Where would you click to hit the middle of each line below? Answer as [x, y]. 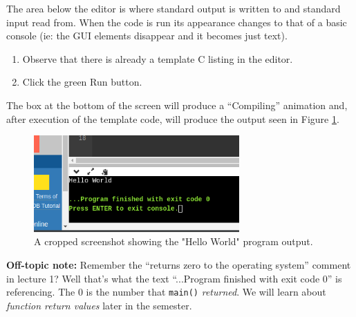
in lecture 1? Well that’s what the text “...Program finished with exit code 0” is [174, 278]
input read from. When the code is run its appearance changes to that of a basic [177, 22]
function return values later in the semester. [99, 305]
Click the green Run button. [82, 82]
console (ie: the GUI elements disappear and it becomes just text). [147, 36]
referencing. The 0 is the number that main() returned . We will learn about [166, 292]
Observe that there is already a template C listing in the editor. [158, 58]
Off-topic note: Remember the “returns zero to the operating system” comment [179, 264]
